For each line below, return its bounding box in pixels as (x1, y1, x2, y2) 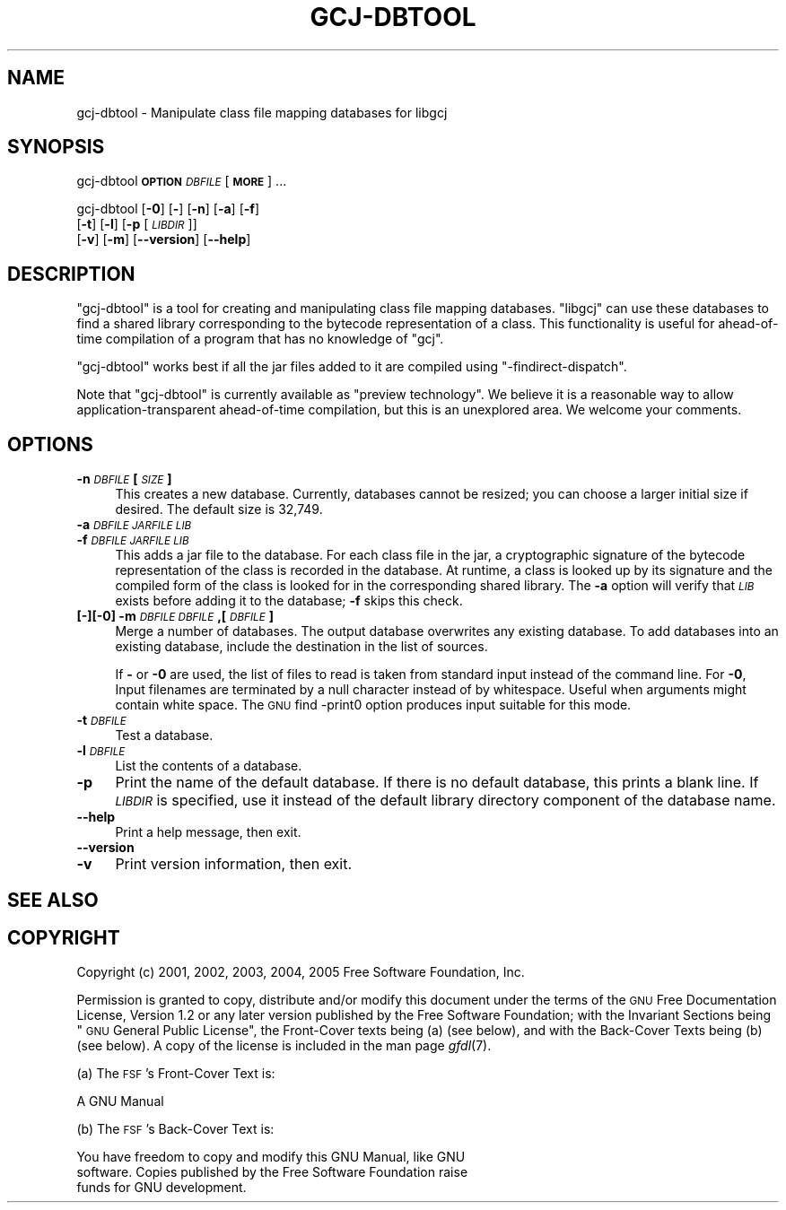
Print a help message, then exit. (115, 824, 301, 840)
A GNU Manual (76, 1093, 164, 1110)
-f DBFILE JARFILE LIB (76, 532, 189, 548)
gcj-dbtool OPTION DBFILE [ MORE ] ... (76, 173, 287, 189)
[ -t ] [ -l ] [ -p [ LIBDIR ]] (76, 216, 197, 232)
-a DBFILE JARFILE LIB (76, 517, 192, 533)
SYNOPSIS (7, 135, 105, 159)
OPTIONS (7, 432, 93, 456)
